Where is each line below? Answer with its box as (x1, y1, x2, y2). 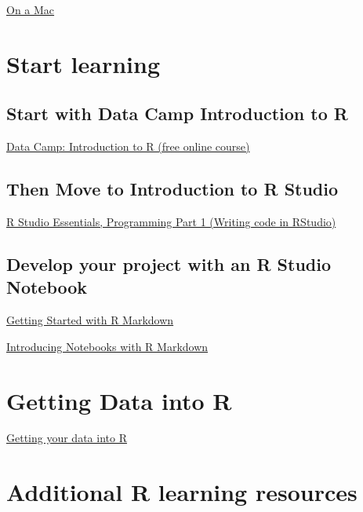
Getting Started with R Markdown (6, 312, 174, 328)
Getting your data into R (6, 430, 127, 446)
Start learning (6, 47, 161, 79)
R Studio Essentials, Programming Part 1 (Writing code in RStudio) (6, 213, 336, 229)
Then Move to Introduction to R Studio (6, 177, 339, 201)
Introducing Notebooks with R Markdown (6, 338, 209, 354)
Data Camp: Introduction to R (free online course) (6, 138, 250, 155)
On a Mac (6, 2, 55, 17)
